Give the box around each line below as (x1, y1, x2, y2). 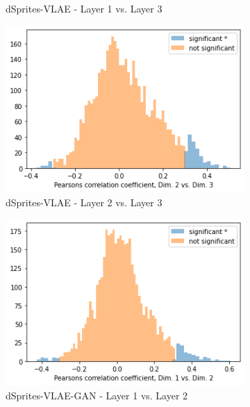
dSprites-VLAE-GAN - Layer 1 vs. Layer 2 (6, 388, 188, 403)
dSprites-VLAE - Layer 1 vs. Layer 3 (6, 1, 162, 15)
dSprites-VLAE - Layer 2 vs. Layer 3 (6, 194, 162, 209)
